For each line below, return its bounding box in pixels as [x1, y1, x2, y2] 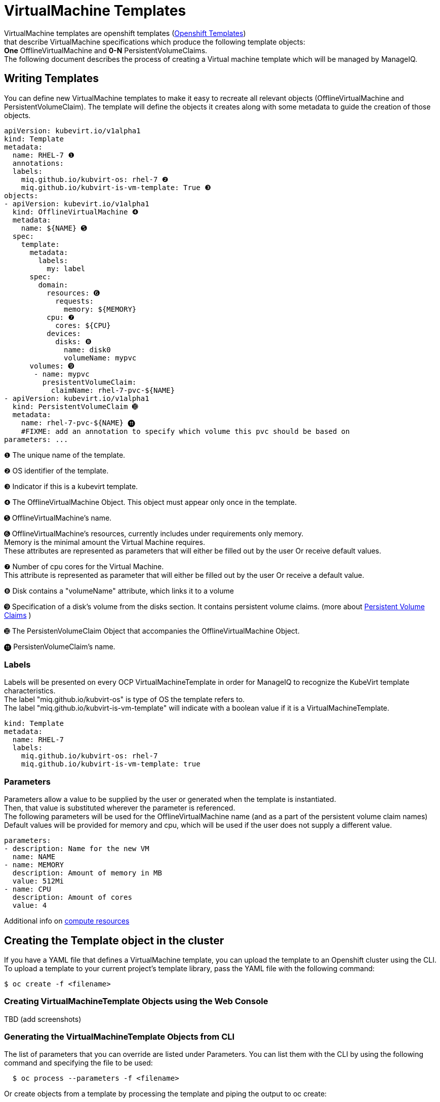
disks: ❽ [55, 337, 92, 346]
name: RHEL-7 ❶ [12, 151, 74, 159]
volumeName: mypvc [64, 353, 137, 362]
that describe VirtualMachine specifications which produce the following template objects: [4, 37, 305, 46]
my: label [47, 264, 86, 273]
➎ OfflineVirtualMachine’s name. [4, 513, 112, 522]
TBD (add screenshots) [4, 1014, 82, 1023]
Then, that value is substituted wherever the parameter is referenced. [4, 803, 235, 813]
